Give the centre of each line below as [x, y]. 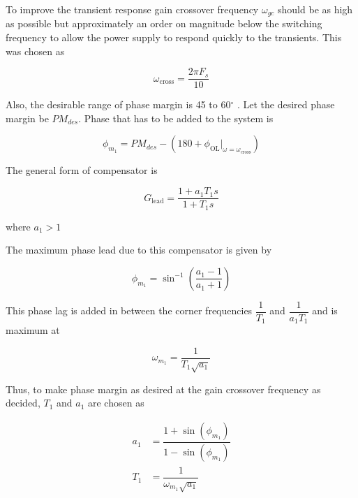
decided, [23, 403]
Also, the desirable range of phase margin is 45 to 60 [118, 104]
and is [325, 310]
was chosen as [35, 51]
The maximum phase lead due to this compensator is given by [139, 250]
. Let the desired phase [286, 104]
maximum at [33, 330]
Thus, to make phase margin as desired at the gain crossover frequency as [163, 389]
